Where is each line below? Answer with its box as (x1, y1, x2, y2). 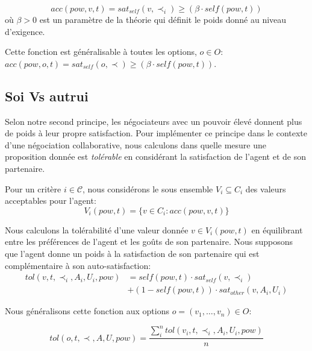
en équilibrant (251, 223, 303, 236)
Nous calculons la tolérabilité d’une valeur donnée (5, 223, 189, 236)
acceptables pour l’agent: (5, 194, 96, 207)
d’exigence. (5, 25, 45, 37)
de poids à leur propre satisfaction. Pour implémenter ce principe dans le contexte (5, 127, 308, 139)
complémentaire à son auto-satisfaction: (5, 259, 151, 271)
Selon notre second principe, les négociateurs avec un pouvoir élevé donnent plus (5, 115, 302, 127)
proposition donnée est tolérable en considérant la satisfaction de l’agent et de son (5, 150, 306, 163)
